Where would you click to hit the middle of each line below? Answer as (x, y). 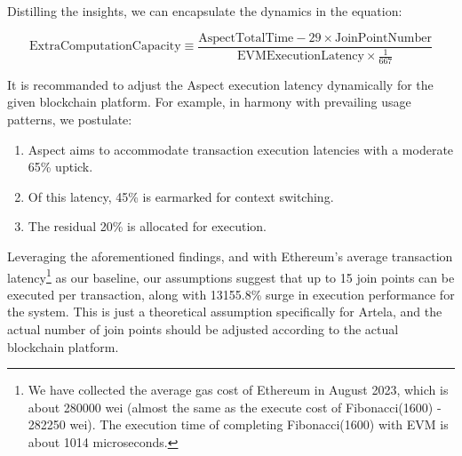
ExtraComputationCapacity (105, 47)
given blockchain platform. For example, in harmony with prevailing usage (209, 102)
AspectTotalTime (246, 38)
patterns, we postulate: (70, 120)
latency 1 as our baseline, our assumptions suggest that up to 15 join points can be (231, 276)
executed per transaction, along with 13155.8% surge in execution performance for (231, 294)
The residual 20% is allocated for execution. (147, 226)
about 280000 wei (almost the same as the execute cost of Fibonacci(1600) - (235, 407)
